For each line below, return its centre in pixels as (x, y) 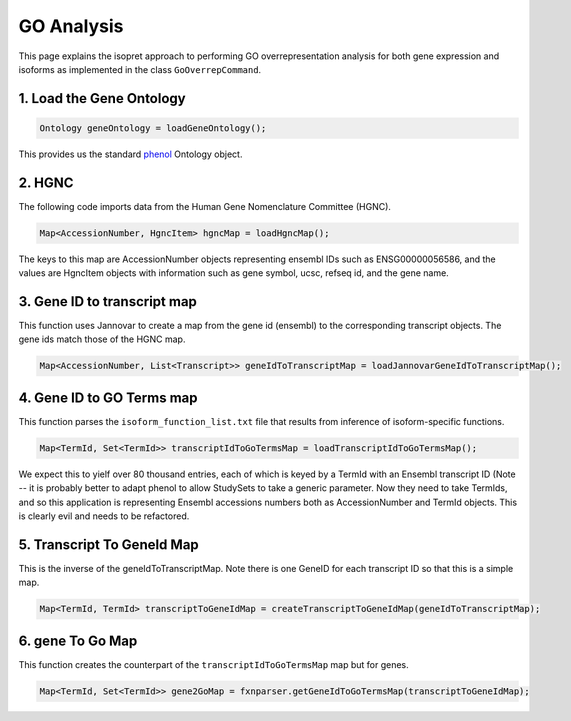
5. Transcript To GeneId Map (108, 544)
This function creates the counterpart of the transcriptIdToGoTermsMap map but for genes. (213, 664)
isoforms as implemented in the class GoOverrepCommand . (140, 69)
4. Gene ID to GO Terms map (108, 397)
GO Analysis (71, 26)
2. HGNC (46, 182)
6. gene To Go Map (78, 640)
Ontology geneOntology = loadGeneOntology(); (153, 128)
